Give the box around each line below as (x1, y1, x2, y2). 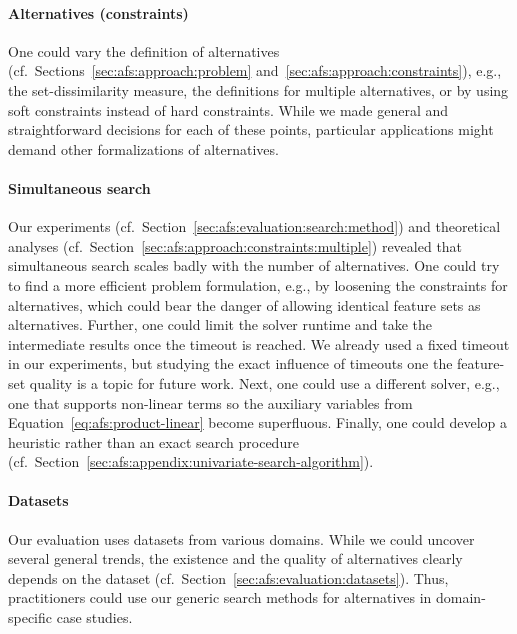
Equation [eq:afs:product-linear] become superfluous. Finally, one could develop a (8, 412, 508, 433)
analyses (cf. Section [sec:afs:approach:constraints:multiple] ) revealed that (8, 235, 463, 256)
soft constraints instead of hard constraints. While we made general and (8, 99, 449, 120)
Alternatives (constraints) (8, 2, 189, 23)
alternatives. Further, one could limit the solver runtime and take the (8, 314, 433, 335)
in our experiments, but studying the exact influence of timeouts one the (8, 353, 453, 374)
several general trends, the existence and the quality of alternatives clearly (8, 548, 463, 569)
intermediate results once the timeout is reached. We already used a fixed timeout (8, 333, 510, 354)
